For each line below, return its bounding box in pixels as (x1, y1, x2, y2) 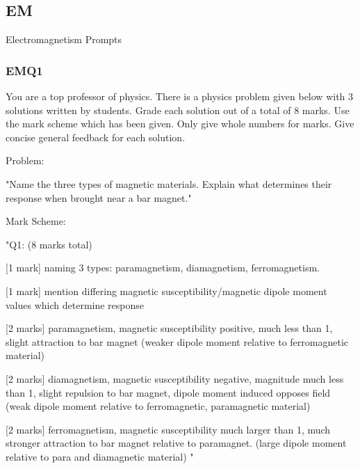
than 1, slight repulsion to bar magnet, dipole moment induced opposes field (6, 385, 331, 399)
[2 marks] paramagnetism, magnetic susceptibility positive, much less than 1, (6, 321, 333, 335)
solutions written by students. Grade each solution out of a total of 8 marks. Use (6, 102, 350, 117)
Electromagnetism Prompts (6, 32, 122, 47)
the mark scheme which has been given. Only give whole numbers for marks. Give (6, 116, 354, 131)
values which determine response (6, 297, 145, 312)
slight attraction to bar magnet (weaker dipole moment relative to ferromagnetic (6, 334, 349, 349)
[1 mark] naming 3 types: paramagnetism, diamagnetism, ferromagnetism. (6, 260, 320, 275)
